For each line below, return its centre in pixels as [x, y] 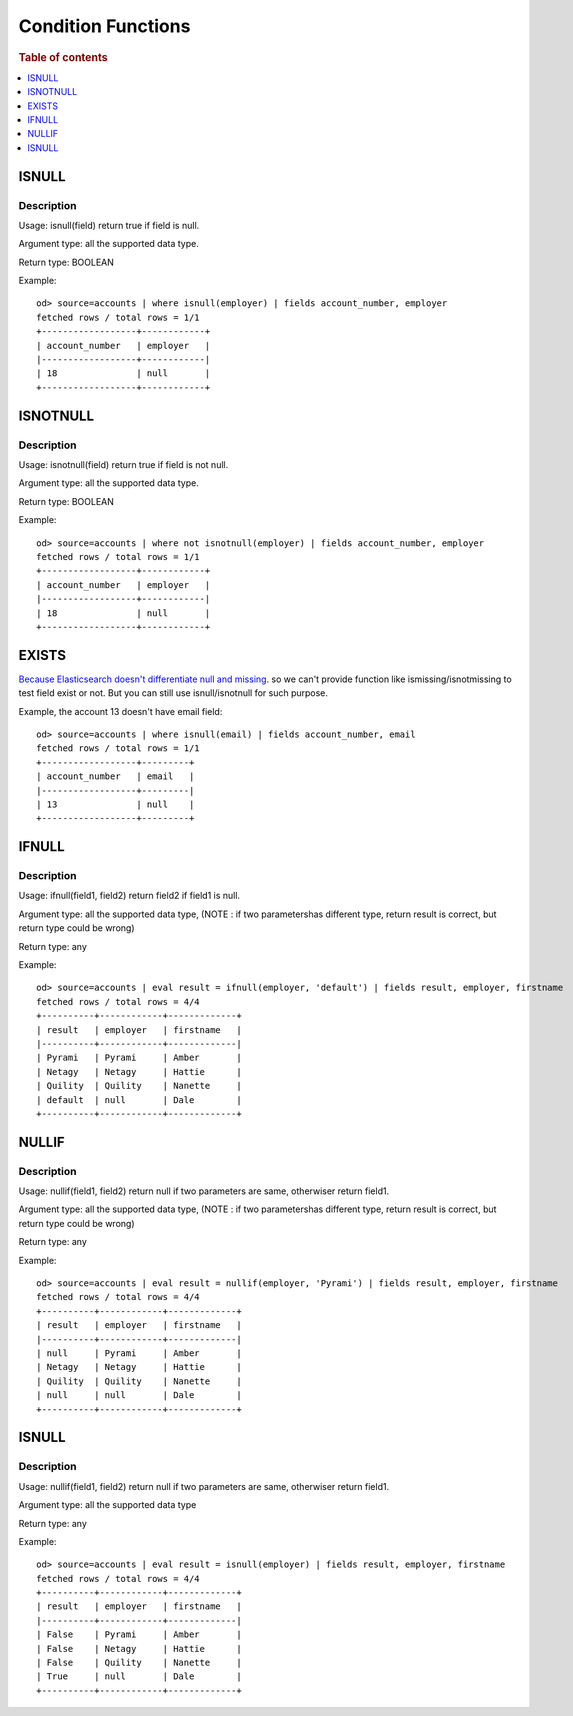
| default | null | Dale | [139, 1099]
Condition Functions [104, 26]
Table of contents [63, 57]
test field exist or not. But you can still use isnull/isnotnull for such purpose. [173, 693]
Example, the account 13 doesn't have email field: [120, 711]
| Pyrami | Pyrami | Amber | [139, 1058]
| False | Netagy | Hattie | [139, 1648]
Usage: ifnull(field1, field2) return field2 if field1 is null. [129, 896]
